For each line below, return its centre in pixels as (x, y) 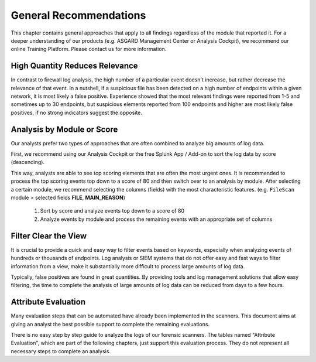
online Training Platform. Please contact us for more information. (89, 49)
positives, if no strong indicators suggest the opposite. (77, 112)
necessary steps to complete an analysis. (61, 351)
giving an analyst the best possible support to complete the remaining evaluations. (110, 324)
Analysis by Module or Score (64, 129)
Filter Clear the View (49, 236)
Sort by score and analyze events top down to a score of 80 (112, 211)
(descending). (28, 162)
